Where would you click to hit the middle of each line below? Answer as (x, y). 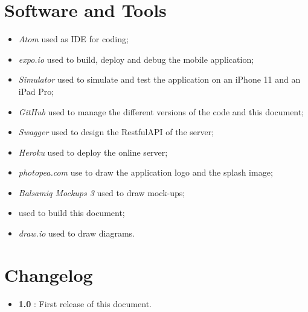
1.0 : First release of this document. (85, 303)
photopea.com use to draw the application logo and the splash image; (146, 172)
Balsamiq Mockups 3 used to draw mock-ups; (102, 192)
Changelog (49, 274)
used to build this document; (72, 213)
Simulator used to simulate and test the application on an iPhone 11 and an (159, 79)
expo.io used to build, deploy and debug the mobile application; (136, 59)
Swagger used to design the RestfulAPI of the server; (116, 132)
